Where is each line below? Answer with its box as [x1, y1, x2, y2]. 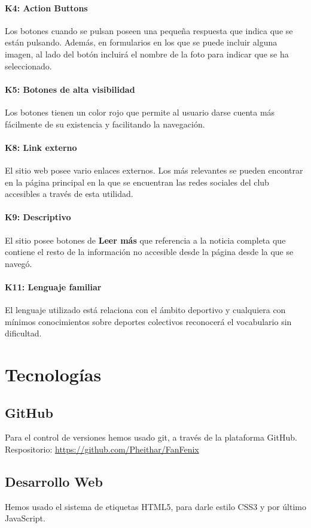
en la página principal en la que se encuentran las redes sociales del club [5, 175, 269, 188]
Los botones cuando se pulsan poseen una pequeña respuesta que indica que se [5, 24, 293, 37]
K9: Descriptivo [5, 211, 71, 223]
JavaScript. [5, 512, 45, 524]
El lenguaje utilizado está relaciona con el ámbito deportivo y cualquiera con [5, 304, 286, 316]
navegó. [5, 257, 32, 269]
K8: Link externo [5, 141, 77, 153]
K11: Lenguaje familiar [5, 280, 102, 293]
